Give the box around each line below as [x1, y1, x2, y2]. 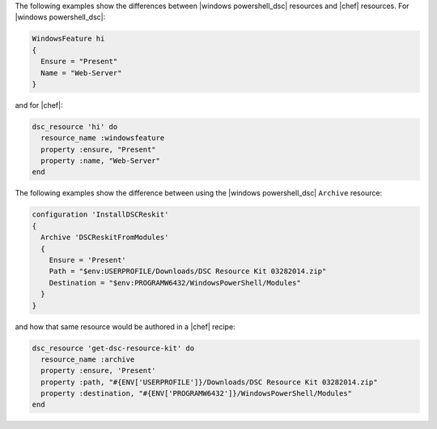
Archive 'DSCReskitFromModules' [40, 233, 169, 242]
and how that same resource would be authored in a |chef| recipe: [15, 321, 235, 332]
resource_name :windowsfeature [40, 134, 165, 143]
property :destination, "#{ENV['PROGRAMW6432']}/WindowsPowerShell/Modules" [40, 389, 352, 398]
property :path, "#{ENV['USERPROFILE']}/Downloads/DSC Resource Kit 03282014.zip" [40, 377, 378, 387]
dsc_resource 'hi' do [32, 122, 118, 131]
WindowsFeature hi [32, 34, 105, 44]
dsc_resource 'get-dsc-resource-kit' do [32, 343, 194, 353]
